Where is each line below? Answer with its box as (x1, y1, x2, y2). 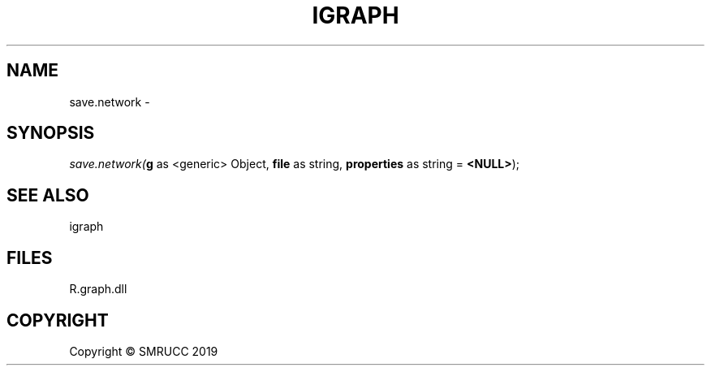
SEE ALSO (6, 184, 89, 205)
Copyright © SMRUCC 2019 (69, 344, 218, 358)
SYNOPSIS (6, 123, 95, 144)
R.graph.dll (69, 282, 127, 296)
